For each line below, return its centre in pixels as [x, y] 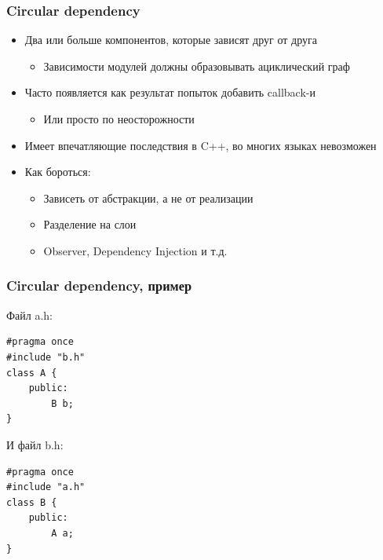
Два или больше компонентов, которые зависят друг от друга [171, 40]
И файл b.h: [35, 444]
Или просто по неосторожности [119, 119]
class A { [32, 373]
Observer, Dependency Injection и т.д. [135, 250]
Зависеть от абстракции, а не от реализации [148, 198]
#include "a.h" [46, 487]
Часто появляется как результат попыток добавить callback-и [170, 92]
